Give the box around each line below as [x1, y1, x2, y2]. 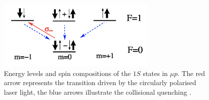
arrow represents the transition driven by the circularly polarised [4, 77, 196, 87]
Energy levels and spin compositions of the [4, 68, 131, 78]
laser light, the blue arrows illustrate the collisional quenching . [4, 87, 192, 97]
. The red [177, 68, 205, 78]
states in [143, 68, 168, 78]
